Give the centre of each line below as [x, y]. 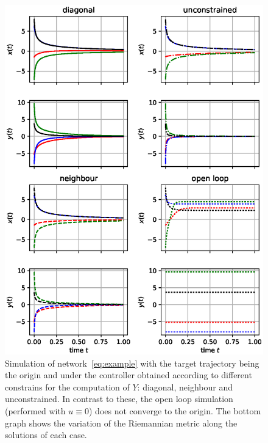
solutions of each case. [46, 435]
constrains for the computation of [67, 386]
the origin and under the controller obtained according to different [129, 375]
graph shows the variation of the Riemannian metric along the [121, 423]
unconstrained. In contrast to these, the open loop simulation [119, 399]
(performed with [35, 411]
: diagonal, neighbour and [185, 386]
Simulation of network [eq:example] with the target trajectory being [132, 363]
